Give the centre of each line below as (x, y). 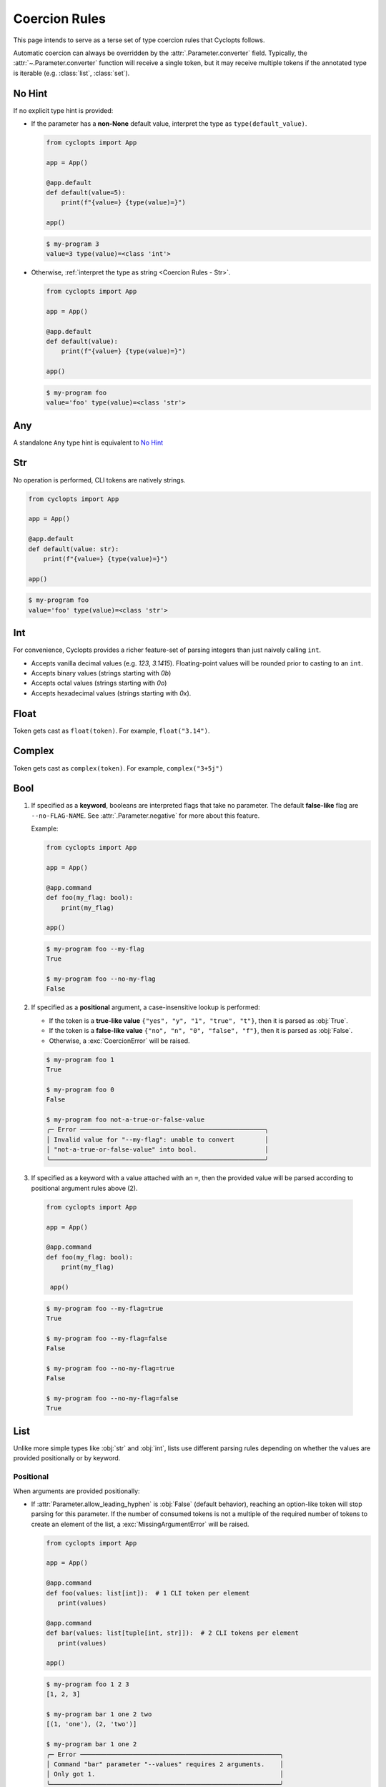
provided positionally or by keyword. (67, 1458)
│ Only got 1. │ (165, 1774)
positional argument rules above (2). (85, 1188)
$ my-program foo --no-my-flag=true (110, 1368)
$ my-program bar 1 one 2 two (99, 1714)
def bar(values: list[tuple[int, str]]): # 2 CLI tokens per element (173, 1633)
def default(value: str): (74, 549)
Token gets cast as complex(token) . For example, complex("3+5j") (118, 768)
